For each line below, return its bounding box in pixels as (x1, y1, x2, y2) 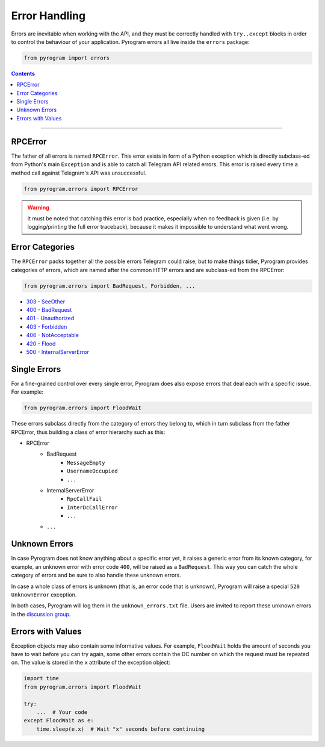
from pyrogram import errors (23, 54, 110, 61)
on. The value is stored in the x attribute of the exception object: (11, 659, 171, 666)
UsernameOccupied (67, 468, 118, 475)
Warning (27, 203, 49, 211)
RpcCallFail (67, 495, 102, 503)
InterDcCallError (67, 504, 118, 511)
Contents (11, 70, 36, 77)
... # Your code (36, 708, 88, 716)
